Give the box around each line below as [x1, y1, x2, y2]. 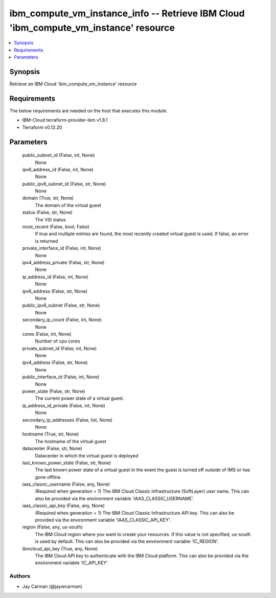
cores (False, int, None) [22, 331, 72, 337]
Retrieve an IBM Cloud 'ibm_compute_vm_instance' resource [9, 81, 137, 87]
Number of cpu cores [35, 338, 80, 344]
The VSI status [35, 216, 66, 222]
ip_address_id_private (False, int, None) [22, 402, 105, 408]
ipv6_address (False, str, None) [22, 288, 88, 294]
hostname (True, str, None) [22, 431, 79, 437]
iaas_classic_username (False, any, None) [22, 481, 110, 488]
